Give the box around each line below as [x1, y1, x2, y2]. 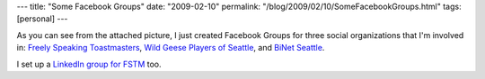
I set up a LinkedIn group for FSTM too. [16, 59, 162, 69]
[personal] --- [16, 13, 68, 24]
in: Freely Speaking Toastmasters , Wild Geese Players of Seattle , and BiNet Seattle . [16, 43, 325, 53]
